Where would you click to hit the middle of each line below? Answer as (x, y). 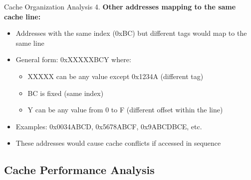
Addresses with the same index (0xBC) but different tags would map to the (131, 33)
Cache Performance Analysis (79, 170)
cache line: (22, 16)
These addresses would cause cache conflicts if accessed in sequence (118, 143)
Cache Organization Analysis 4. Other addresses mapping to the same (120, 6)
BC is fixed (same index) (66, 93)
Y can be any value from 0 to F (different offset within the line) (125, 110)
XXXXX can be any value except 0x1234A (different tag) (116, 76)
